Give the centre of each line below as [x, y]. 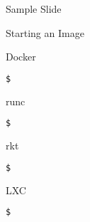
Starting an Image [45, 32]
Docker [21, 57]
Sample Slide [34, 9]
